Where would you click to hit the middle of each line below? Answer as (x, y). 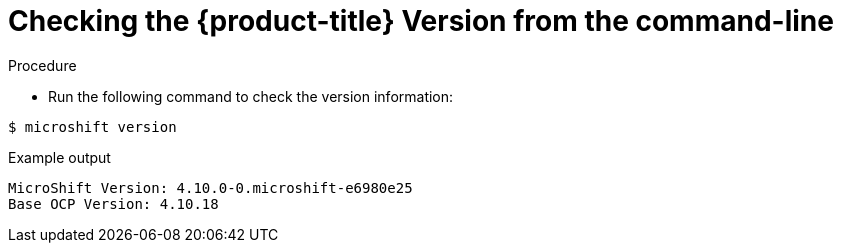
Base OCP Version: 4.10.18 (113, 203)
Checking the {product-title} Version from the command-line (421, 21)
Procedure (42, 65)
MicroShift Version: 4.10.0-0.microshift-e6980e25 (210, 187)
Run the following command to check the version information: (251, 96)
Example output (59, 157)
